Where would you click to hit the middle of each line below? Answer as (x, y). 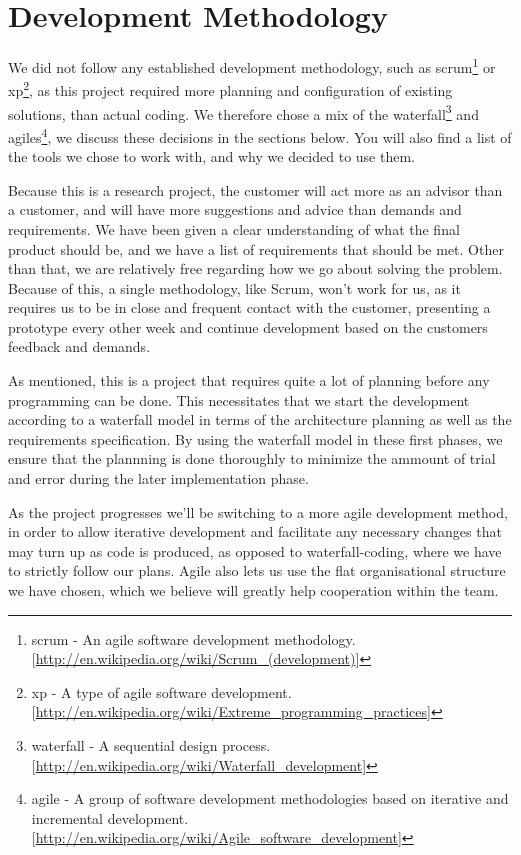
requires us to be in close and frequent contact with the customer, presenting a (249, 307)
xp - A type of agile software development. (161, 691)
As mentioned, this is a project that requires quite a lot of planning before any (249, 380)
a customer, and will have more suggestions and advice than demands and (235, 209)
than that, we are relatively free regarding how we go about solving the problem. (255, 268)
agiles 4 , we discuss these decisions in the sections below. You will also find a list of (260, 135)
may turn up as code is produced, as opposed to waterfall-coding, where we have (255, 550)
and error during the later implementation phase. (158, 478)
